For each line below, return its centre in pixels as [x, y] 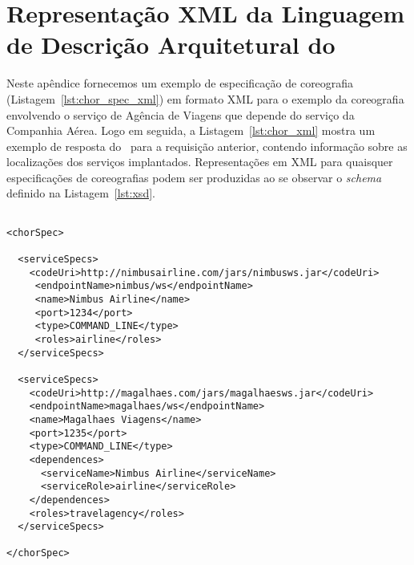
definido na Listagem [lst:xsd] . [81, 193]
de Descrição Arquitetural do [171, 45]
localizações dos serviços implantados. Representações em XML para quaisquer [200, 162]
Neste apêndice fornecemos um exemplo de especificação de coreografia [180, 83]
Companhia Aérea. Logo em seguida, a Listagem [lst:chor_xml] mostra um [191, 130]
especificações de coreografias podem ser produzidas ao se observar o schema [194, 177]
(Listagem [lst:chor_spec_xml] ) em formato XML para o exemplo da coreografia [205, 98]
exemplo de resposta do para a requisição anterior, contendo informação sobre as [207, 146]
